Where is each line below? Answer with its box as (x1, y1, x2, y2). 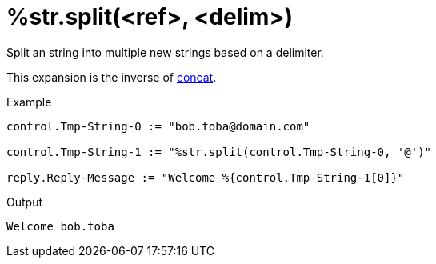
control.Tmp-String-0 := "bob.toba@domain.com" (6, 119, 310, 133)
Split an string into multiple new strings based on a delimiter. (6, 45, 324, 59)
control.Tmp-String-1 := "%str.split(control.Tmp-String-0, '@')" (6, 145, 432, 158)
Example (6, 94, 52, 109)
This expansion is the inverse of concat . (6, 70, 217, 84)
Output (6, 194, 42, 209)
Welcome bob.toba (6, 219, 114, 233)
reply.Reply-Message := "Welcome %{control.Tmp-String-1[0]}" (6, 170, 405, 184)
